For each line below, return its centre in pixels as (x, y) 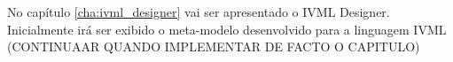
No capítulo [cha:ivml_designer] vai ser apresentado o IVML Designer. (199, 12)
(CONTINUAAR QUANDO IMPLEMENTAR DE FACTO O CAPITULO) (214, 46)
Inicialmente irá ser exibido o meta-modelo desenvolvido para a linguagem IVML (227, 29)
